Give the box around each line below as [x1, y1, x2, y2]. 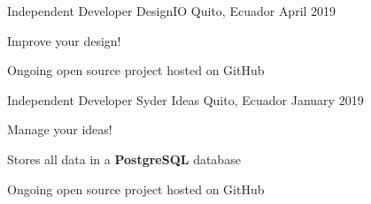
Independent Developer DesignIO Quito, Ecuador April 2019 [7, 2, 336, 19]
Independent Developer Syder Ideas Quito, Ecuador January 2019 [7, 90, 364, 109]
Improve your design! [7, 31, 121, 49]
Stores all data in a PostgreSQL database [7, 149, 241, 168]
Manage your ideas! [7, 120, 112, 139]
